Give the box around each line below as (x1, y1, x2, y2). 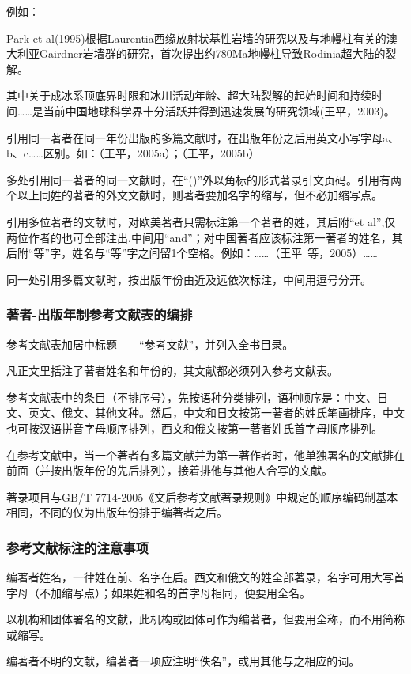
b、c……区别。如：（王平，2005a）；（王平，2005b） (6, 145, 260, 161)
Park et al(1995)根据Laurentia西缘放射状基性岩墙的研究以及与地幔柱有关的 (6, 29, 386, 46)
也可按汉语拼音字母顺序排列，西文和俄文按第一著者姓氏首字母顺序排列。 (6, 419, 383, 436)
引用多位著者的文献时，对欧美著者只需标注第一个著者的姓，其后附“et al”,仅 (6, 213, 396, 229)
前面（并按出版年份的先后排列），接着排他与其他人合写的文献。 (6, 462, 333, 479)
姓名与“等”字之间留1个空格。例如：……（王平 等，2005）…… (72, 244, 378, 261)
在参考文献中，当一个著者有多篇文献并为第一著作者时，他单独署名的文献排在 (6, 446, 405, 463)
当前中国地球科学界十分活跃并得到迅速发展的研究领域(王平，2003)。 (43, 102, 395, 119)
